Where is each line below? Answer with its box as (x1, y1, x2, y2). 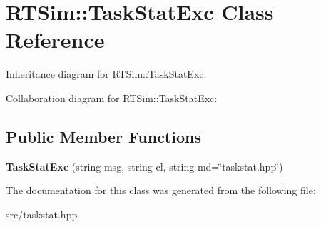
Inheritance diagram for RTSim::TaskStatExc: (6, 66, 207, 81)
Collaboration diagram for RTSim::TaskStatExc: (6, 90, 218, 105)
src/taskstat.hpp (6, 206, 78, 221)
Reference (6, 25, 105, 54)
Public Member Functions (6, 125, 201, 147)
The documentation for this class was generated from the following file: (6, 183, 316, 198)
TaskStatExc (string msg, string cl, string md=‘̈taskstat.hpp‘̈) (6, 158, 283, 173)
